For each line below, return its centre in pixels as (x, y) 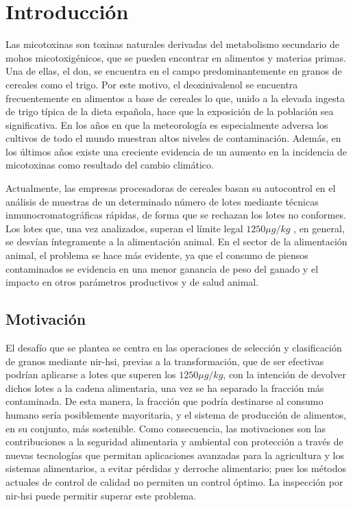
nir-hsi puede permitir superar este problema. (101, 495)
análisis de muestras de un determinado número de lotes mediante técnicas (162, 201)
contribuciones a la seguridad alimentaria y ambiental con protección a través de (174, 442)
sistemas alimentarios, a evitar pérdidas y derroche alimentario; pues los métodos (176, 468)
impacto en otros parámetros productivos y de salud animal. (132, 282)
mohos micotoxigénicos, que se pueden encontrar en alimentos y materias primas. (176, 57)
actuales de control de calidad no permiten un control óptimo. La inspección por (174, 481)
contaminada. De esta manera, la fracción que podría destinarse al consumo (165, 401)
